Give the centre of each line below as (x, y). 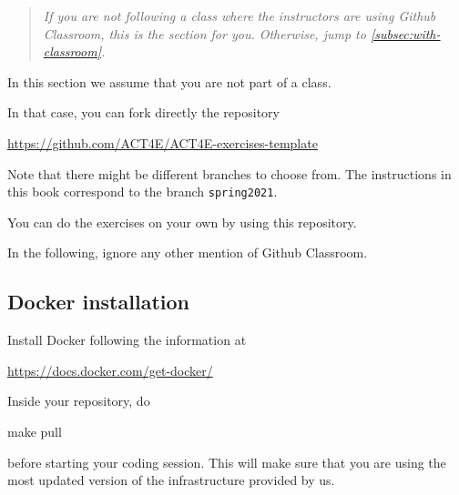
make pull (35, 431)
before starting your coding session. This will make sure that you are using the (227, 462)
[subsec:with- (405, 33)
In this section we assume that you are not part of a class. (169, 81)
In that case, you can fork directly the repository (143, 112)
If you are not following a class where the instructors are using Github (240, 15)
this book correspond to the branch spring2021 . (143, 192)
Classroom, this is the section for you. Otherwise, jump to (204, 33)
